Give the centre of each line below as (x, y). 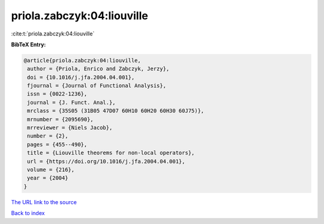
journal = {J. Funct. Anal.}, (72, 102)
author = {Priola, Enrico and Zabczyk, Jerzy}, (98, 69)
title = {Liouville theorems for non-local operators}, (111, 153)
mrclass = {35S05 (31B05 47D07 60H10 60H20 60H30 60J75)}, (116, 111)
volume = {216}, (51, 170)
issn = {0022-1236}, (57, 94)
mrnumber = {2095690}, (61, 119)
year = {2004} (48, 178)
